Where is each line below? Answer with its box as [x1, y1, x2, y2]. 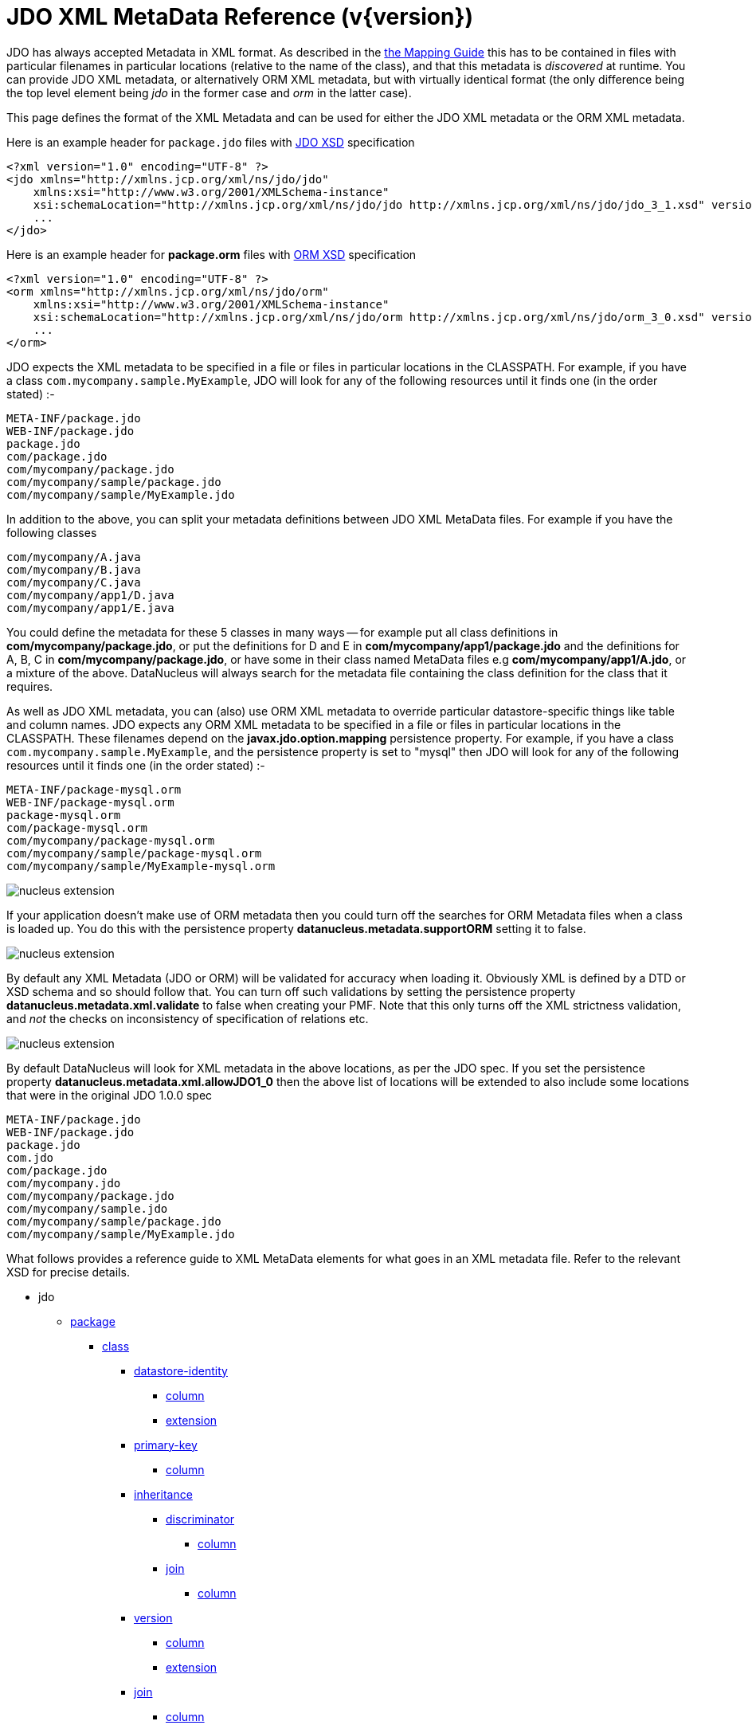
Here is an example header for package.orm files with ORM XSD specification [6, 247, 417, 261]
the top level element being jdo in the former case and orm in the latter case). [6, 85, 412, 100]
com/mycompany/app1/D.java [6, 588, 174, 602]
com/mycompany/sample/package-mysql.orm [6, 846, 262, 860]
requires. [6, 679, 53, 693]
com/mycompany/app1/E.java [6, 601, 174, 614]
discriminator [166, 1511, 235, 1526]
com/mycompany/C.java [6, 575, 141, 589]
